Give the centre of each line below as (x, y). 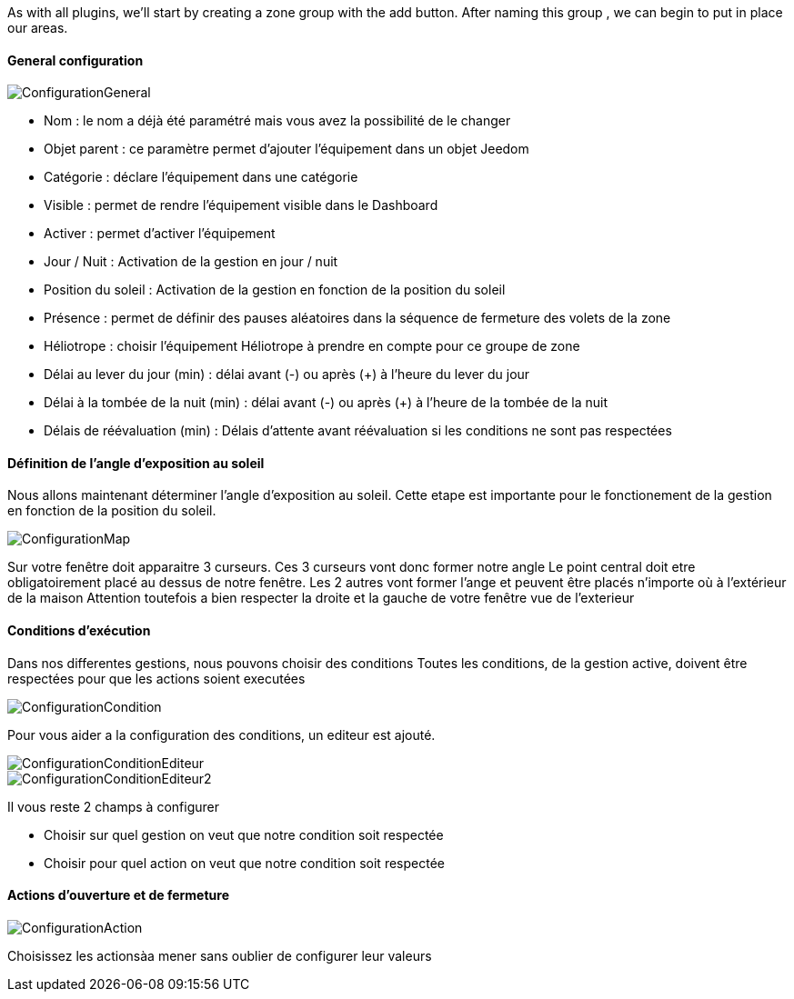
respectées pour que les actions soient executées (156, 678)
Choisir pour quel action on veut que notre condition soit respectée (244, 863)
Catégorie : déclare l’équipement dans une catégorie (201, 177)
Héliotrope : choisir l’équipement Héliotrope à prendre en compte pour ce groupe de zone (312, 346)
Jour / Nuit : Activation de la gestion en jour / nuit (191, 262)
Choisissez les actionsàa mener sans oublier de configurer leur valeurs (220, 955)
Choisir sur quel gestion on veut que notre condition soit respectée (244, 834)
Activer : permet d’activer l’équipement (160, 234)
